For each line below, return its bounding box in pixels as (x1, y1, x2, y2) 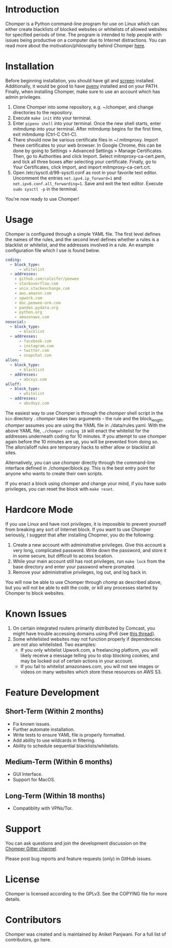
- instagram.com (18, 343, 54, 348)
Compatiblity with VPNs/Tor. (12, 805, 73, 811)
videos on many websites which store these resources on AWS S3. (20, 669, 162, 675)
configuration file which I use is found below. (5, 247, 100, 253)
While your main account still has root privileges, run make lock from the (12, 558, 165, 564)
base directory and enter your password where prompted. (12, 563, 136, 569)
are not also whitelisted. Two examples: (12, 641, 97, 648)
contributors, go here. (5, 937, 51, 943)
